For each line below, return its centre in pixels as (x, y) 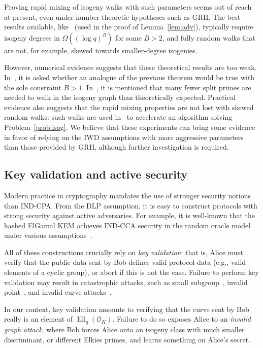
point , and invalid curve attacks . (58, 292)
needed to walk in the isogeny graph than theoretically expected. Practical (120, 97)
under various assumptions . (48, 235)
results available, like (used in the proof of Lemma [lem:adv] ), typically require (129, 27)
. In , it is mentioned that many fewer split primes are (167, 87)
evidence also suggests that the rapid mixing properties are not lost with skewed (129, 107)
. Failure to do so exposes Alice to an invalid (182, 319)
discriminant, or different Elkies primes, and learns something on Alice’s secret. (127, 339)
